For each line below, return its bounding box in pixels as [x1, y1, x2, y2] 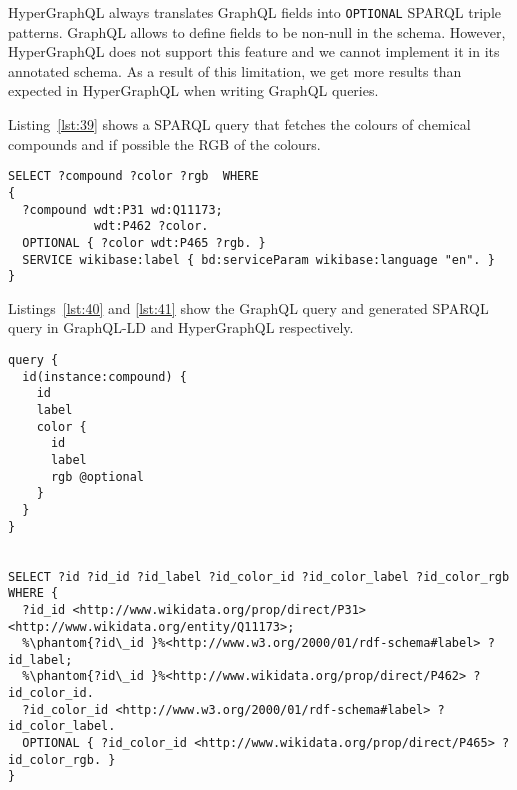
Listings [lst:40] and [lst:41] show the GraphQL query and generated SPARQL [8, 297, 489, 318]
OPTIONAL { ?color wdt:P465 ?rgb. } [22, 235, 266, 250]
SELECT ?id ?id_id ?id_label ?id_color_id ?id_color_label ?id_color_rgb [8, 569, 510, 584]
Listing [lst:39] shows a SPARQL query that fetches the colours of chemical [8, 114, 471, 135]
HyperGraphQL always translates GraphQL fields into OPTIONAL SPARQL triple [8, 2, 502, 22]
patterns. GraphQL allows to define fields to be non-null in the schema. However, [8, 21, 506, 42]
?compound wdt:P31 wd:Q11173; [22, 202, 223, 217]
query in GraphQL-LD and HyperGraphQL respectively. [8, 317, 354, 338]
